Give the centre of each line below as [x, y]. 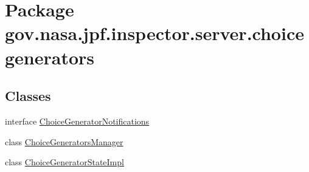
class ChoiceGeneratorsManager [64, 141]
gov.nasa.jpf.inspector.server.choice [154, 33]
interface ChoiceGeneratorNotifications [77, 121]
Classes [28, 96]
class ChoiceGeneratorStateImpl [64, 162]
